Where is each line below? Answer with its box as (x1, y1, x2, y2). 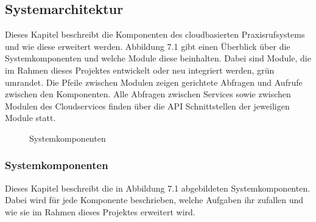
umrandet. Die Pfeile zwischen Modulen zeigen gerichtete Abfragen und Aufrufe (5, 75, 303, 88)
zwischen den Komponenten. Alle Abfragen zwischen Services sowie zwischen (5, 88, 291, 100)
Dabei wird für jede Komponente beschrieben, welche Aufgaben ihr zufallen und (5, 193, 304, 206)
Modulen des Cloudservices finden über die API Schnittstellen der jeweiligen (5, 99, 290, 112)
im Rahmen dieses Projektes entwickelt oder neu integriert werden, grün (5, 63, 275, 76)
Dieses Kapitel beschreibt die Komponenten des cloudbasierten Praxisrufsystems (5, 28, 305, 41)
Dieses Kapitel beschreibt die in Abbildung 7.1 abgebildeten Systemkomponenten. (5, 181, 311, 194)
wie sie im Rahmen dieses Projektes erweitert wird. (5, 205, 195, 218)
